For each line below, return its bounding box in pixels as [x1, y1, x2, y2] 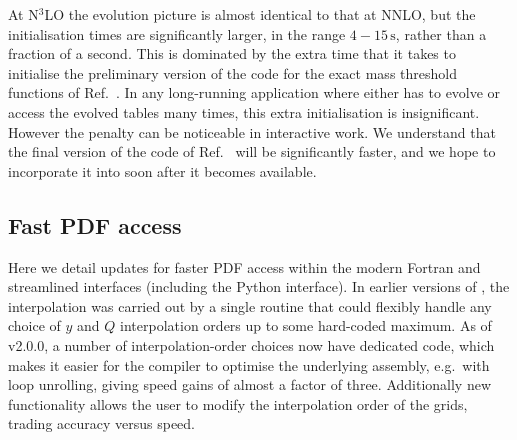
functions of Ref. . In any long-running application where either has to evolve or [8, 82, 501, 103]
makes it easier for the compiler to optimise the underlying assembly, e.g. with [8, 354, 490, 375]
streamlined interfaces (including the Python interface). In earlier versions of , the [8, 276, 510, 297]
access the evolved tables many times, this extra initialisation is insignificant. [8, 101, 480, 122]
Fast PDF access [8, 209, 182, 240]
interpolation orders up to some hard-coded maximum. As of [120, 315, 492, 336]
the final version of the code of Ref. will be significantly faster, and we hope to [8, 141, 496, 162]
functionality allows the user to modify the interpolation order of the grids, [8, 393, 468, 414]
